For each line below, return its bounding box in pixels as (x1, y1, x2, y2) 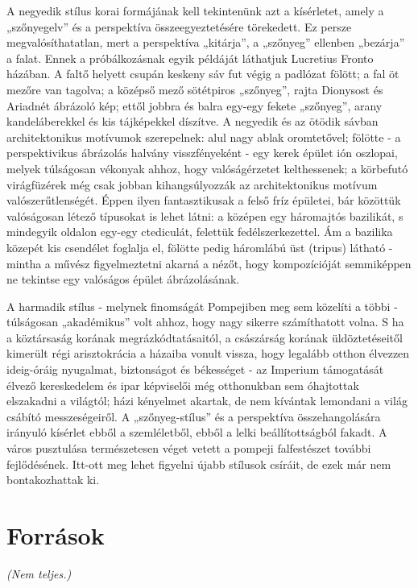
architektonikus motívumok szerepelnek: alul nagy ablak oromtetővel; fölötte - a (6, 128, 401, 145)
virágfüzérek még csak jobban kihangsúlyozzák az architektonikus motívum (6, 176, 378, 193)
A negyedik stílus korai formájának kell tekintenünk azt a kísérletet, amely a (6, 2, 384, 19)
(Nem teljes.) (6, 565, 72, 582)
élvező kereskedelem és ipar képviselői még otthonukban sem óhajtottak (6, 376, 359, 393)
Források (6, 519, 105, 551)
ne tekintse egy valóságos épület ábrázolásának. (6, 271, 240, 288)
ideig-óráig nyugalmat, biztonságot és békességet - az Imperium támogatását (6, 361, 384, 378)
